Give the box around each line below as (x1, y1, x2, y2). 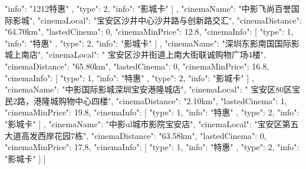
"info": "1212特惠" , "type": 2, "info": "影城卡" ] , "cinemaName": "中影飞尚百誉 (5, 2, 291, 14)
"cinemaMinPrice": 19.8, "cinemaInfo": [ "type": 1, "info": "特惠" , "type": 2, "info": (5, 106, 300, 118)
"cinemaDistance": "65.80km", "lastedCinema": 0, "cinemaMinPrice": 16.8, (5, 59, 269, 72)
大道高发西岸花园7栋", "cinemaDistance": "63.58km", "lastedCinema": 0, (5, 129, 266, 141)
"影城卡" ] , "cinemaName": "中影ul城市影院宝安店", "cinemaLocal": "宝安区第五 (5, 117, 299, 130)
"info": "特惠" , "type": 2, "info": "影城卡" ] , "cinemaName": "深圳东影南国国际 (5, 37, 291, 49)
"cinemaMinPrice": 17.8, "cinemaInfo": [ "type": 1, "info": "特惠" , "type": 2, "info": (5, 141, 300, 153)
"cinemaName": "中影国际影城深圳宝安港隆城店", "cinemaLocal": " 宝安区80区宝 (5, 83, 301, 95)
